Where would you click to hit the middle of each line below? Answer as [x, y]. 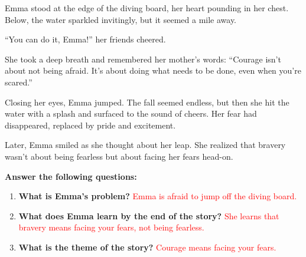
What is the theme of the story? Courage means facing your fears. [147, 247]
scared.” [19, 82]
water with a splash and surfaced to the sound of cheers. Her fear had [131, 113]
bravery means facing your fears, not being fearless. [111, 227]
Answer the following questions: [71, 176]
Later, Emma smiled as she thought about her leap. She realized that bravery [145, 145]
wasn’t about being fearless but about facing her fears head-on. [119, 156]
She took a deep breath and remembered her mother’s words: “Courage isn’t [143, 59]
